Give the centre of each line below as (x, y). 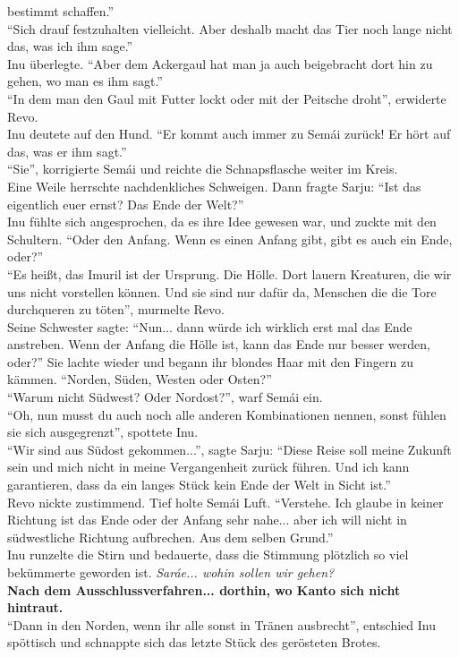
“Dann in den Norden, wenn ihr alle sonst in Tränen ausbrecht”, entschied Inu (222, 624)
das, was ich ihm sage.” (70, 46)
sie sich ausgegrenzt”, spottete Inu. (103, 432)
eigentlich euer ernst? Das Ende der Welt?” (126, 204)
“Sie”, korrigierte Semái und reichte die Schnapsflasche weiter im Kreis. (203, 169)
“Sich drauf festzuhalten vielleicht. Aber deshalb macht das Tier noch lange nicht (230, 28)
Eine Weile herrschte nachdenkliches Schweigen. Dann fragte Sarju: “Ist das (214, 186)
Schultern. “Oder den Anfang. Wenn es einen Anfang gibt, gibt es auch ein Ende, (230, 239)
